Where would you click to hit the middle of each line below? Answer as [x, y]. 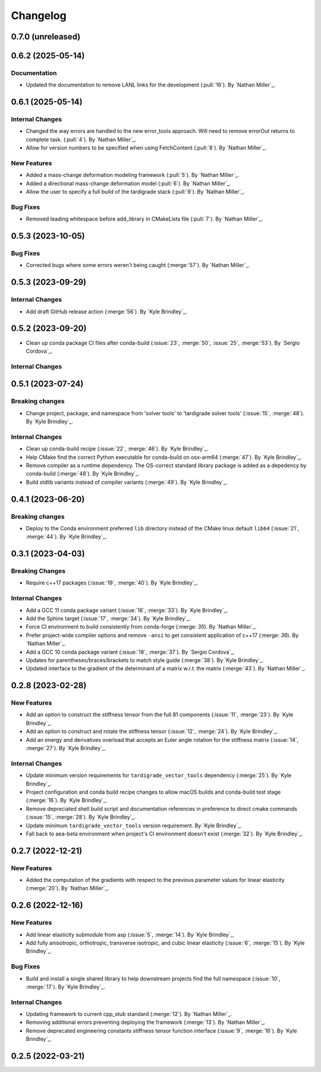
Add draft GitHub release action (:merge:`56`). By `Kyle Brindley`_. [106, 311]
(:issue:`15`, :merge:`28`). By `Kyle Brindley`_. [81, 817]
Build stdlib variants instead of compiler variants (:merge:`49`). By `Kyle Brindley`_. [127, 482]
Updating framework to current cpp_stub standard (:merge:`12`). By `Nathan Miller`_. [129, 1014]
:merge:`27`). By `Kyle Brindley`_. [66, 748]
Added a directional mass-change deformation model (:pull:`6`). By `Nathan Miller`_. [128, 183]
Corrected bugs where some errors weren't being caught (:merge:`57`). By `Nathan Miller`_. [138, 265]
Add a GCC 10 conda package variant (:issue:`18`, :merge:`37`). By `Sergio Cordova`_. [130, 652]
